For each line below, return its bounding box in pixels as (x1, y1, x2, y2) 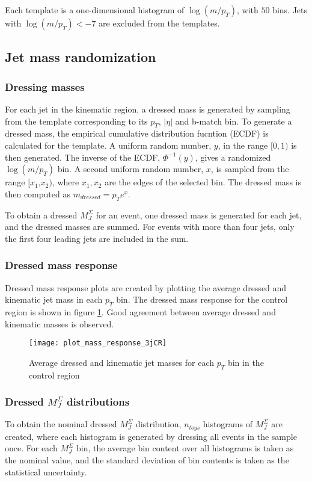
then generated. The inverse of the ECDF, (5, 150, 161, 163)
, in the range (218, 138, 268, 151)
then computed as (5, 187, 70, 200)
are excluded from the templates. (99, 17, 220, 29)
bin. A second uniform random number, (57, 162, 204, 175)
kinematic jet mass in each (5, 293, 103, 306)
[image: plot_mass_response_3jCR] (29, 339, 167, 348)
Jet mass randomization (5, 48, 156, 66)
